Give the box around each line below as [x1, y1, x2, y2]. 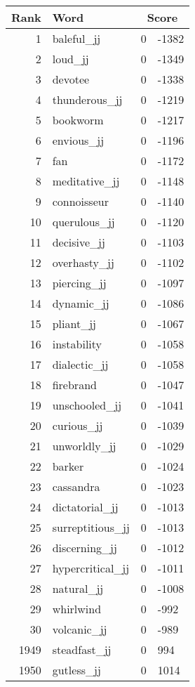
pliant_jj [52, 315, 96, 332]
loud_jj [52, 51, 89, 67]
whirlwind [52, 601, 102, 617]
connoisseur [52, 193, 109, 209]
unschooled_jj [52, 397, 122, 413]
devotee [52, 71, 90, 87]
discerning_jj [52, 539, 117, 556]
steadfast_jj [52, 641, 112, 657]
